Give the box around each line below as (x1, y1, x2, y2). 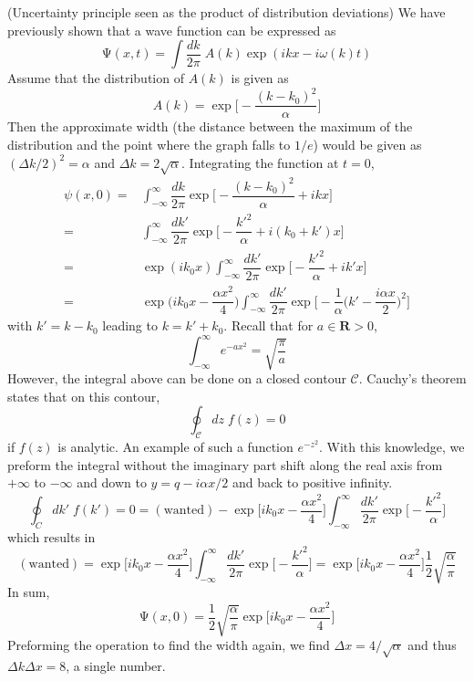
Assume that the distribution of (7, 68, 184, 88)
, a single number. (66, 656, 166, 676)
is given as (231, 68, 289, 88)
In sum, (7, 582, 50, 602)
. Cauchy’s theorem (358, 369, 467, 388)
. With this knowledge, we (318, 437, 465, 456)
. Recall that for (223, 316, 314, 335)
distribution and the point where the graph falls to (7, 134, 291, 153)
